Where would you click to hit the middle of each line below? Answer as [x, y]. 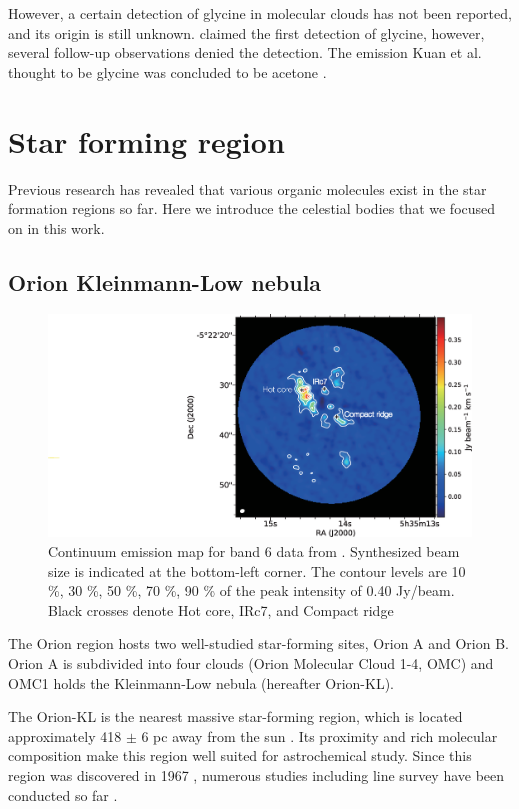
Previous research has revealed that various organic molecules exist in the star [247, 188]
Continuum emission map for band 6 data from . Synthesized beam [254, 551]
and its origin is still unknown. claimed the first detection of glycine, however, [246, 32]
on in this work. [56, 227]
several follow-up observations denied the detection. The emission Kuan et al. [245, 52]
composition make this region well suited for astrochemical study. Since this [240, 755]
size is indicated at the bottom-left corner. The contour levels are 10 [257, 570]
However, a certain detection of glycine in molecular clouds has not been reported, [260, 13]
